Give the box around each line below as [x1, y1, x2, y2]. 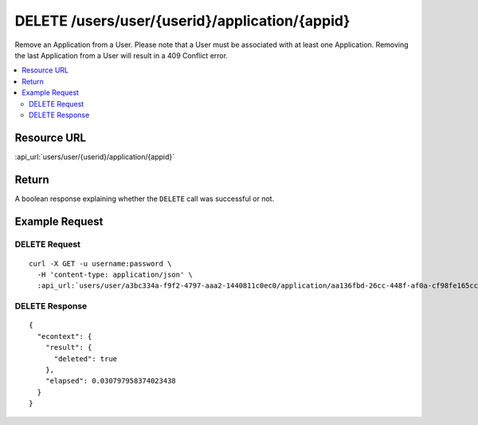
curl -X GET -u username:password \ [29, 259, 172, 268]
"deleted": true [53, 354, 118, 363]
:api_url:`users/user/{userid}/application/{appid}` [14, 152, 175, 161]
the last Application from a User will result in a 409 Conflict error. [14, 50, 229, 60]
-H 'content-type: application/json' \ [37, 270, 193, 279]
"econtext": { [37, 332, 92, 340]
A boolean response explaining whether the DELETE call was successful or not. [14, 194, 275, 203]
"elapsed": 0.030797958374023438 [45, 376, 177, 386]
